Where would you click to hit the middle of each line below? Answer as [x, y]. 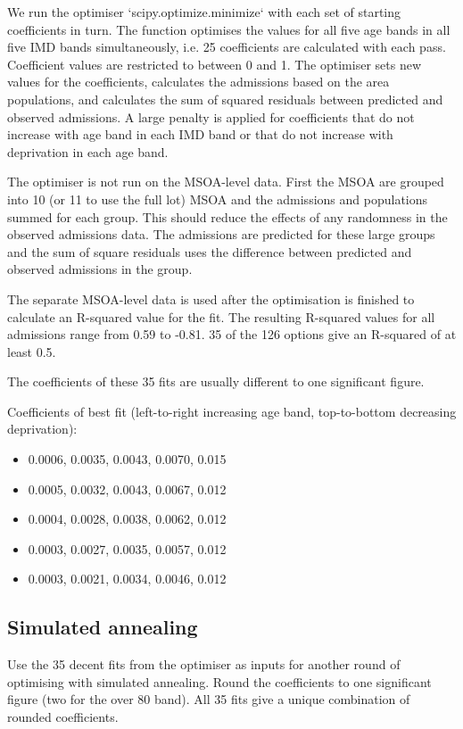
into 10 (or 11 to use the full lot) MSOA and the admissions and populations [218, 199]
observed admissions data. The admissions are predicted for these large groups [221, 234]
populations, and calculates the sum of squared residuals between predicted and [225, 99]
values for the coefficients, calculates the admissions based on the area [198, 82]
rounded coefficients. [63, 717]
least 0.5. [32, 351]
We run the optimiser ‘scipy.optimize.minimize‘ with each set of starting [204, 12]
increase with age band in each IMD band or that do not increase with [200, 134]
